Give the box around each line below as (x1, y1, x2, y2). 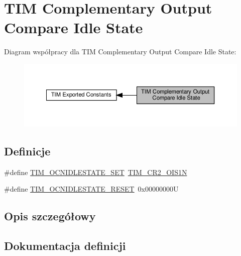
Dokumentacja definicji (4, 237, 126, 253)
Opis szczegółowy (4, 208, 96, 224)
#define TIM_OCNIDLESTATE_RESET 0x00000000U (4, 184, 179, 194)
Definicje (4, 143, 51, 158)
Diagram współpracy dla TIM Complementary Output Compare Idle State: (4, 46, 236, 57)
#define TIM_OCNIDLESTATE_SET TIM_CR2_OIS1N (4, 166, 187, 177)
